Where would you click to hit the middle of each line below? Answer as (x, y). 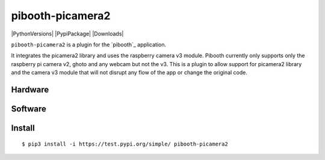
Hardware (30, 89)
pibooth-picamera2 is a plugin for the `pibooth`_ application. (89, 45)
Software (29, 109)
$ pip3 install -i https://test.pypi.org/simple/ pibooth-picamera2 (125, 144)
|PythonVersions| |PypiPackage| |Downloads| (67, 34)
